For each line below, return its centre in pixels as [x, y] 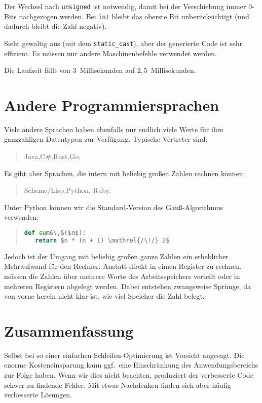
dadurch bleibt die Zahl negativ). [55, 26]
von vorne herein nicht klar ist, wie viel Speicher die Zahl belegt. [104, 296]
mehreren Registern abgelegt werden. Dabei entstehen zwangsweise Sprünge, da [127, 286]
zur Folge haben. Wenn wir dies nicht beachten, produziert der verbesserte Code [129, 375]
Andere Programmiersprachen [112, 105]
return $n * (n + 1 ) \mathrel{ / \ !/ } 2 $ [102, 240]
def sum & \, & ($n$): [55, 233]
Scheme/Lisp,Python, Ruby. [67, 190]
